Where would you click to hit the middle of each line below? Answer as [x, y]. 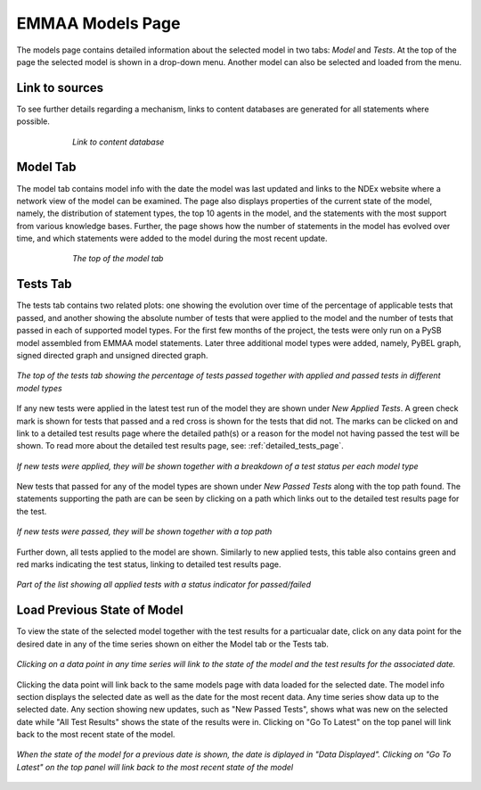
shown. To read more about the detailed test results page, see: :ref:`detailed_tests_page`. [180, 446]
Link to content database [118, 142]
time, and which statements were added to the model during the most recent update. [172, 239]
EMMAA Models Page [98, 23]
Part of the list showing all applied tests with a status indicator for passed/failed [164, 585]
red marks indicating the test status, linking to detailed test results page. [149, 564]
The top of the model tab [118, 259]
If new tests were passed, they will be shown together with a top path [144, 531]
